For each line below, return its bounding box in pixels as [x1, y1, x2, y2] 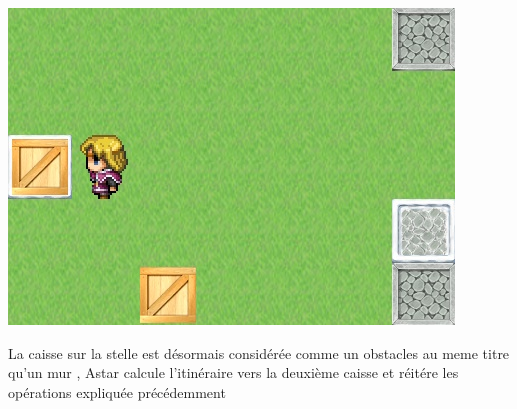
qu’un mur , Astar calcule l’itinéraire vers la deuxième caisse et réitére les [8, 362, 459, 383]
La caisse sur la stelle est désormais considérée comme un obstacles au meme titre [8, 342, 510, 363]
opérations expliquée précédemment [8, 381, 226, 402]
